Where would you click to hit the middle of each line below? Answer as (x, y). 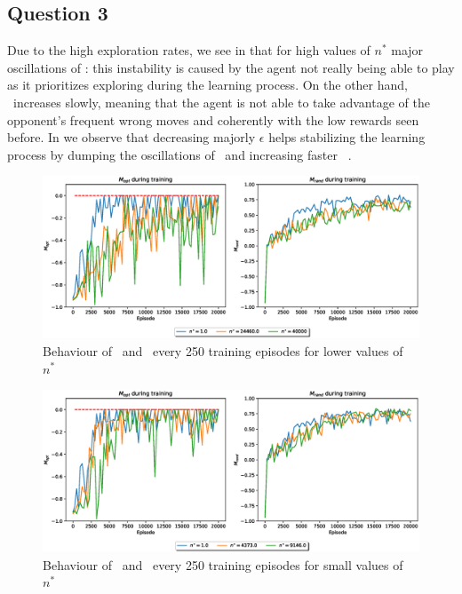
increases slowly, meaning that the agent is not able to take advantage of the (221, 102)
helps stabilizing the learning (347, 137)
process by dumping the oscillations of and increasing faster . (179, 154)
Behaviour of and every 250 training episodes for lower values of (223, 350)
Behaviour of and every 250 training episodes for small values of (223, 564)
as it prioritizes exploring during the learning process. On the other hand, (207, 85)
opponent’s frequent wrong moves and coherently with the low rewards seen (213, 119)
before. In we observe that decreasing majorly (131, 137)
